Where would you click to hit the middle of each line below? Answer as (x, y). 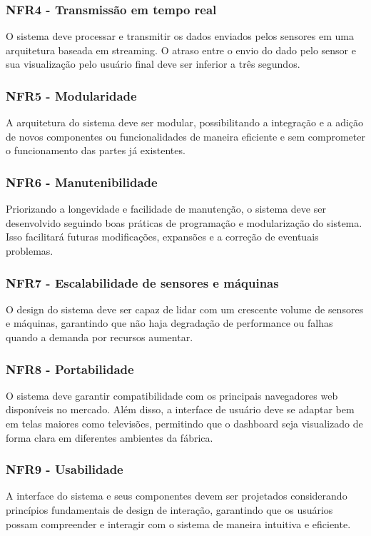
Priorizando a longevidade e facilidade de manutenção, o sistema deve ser (166, 209)
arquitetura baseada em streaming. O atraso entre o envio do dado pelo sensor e (181, 50)
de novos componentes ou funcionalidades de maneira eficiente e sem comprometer (185, 136)
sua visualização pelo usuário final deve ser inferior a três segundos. (153, 64)
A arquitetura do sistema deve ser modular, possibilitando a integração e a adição (185, 122)
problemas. (30, 251)
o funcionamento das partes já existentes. (96, 150)
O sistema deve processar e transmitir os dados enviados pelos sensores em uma (180, 36)
